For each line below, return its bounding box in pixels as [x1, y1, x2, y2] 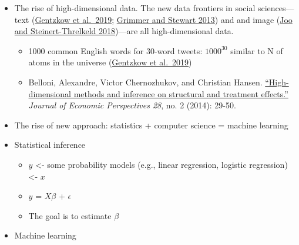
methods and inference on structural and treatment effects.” [73, 87, 288, 100]
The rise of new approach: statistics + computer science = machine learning [14, 118, 288, 131]
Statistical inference [14, 138, 86, 151]
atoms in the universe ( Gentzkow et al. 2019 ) [28, 56, 192, 68]
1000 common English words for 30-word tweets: [28, 44, 203, 57]
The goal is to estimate [28, 209, 112, 221]
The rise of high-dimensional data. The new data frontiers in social [14, 2, 256, 14]
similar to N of [230, 44, 283, 57]
